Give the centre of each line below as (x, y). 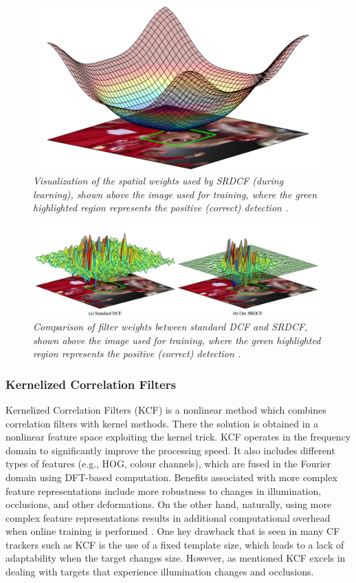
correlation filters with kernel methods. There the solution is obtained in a (162, 423)
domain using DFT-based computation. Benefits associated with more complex (171, 477)
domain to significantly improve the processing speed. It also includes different (170, 450)
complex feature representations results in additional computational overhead (168, 517)
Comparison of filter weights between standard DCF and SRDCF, (170, 326)
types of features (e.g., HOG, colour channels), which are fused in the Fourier (168, 464)
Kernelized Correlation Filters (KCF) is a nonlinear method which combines (166, 409)
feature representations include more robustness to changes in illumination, (164, 490)
